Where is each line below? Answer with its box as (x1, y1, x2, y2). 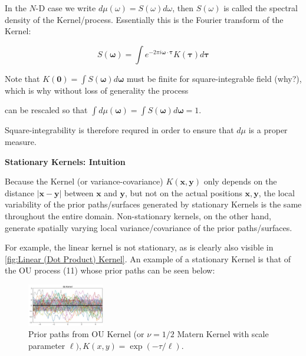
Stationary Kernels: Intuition (5, 155, 126, 167)
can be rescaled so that (5, 104, 88, 116)
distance (5, 186, 34, 199)
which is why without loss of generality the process (5, 84, 189, 96)
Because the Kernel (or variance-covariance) (5, 175, 163, 187)
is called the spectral (223, 2, 298, 14)
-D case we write (35, 2, 96, 14)
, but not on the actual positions (125, 186, 242, 199)
